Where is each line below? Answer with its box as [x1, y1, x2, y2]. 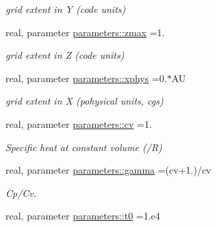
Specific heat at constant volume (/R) [5, 139, 162, 154]
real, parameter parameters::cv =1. [5, 116, 152, 131]
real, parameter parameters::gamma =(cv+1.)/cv [5, 163, 212, 177]
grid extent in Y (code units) [5, 2, 126, 16]
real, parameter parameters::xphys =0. [5, 70, 167, 85]
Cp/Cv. [5, 185, 37, 200]
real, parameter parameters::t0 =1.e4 [5, 209, 160, 223]
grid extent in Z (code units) [5, 48, 125, 62]
